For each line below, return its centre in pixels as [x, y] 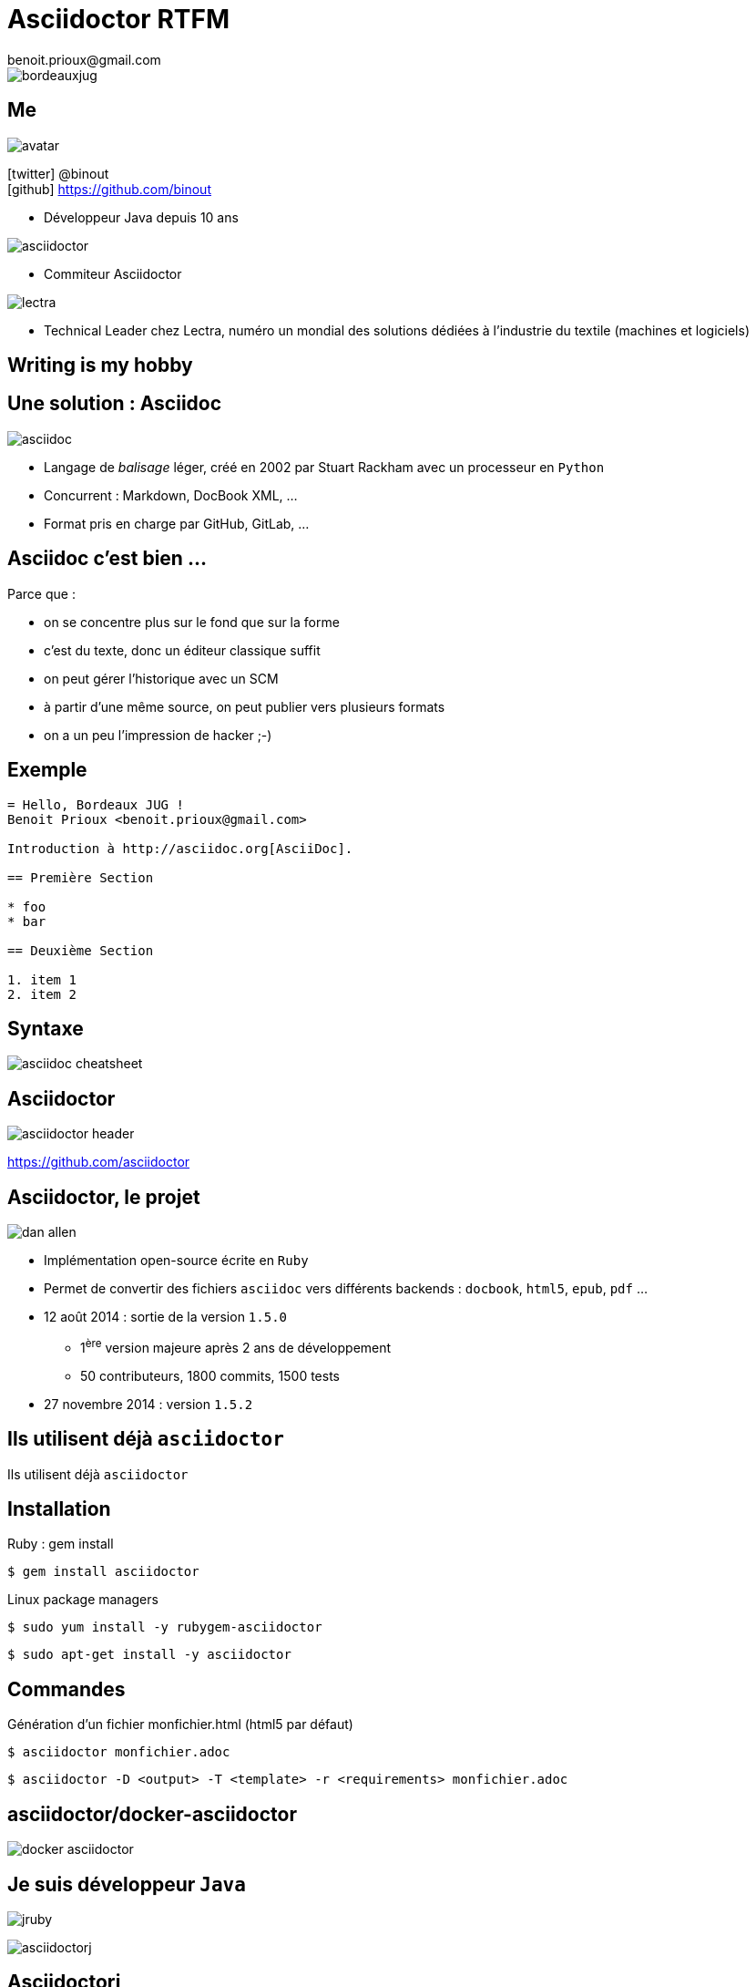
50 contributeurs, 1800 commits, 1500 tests [210, 1375]
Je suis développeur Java [127, 1884]
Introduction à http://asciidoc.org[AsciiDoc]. [180, 848]
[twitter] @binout [58, 173]
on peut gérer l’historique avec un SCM [161, 678]
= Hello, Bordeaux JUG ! [96, 804]
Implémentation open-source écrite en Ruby [176, 1261]
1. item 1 [42, 979]
